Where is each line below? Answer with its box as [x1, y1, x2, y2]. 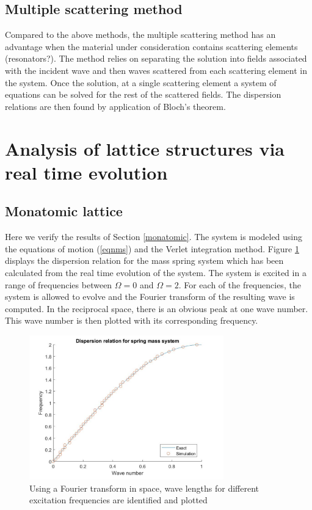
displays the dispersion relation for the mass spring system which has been [5, 254, 284, 267]
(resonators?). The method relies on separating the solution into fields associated [5, 52, 307, 65]
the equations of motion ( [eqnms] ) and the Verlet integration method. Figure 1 [5, 242, 299, 255]
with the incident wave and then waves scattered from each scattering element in [5, 64, 307, 76]
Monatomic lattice [5, 202, 123, 220]
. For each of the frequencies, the [178, 278, 301, 291]
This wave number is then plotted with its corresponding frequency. [5, 314, 258, 327]
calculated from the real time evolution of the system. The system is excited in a [5, 266, 307, 279]
